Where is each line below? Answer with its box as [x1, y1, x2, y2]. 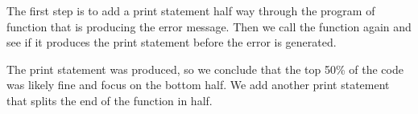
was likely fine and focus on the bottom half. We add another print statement [6, 76, 390, 93]
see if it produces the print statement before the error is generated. [6, 34, 337, 51]
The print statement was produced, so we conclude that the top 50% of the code [6, 60, 404, 77]
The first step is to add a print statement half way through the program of [6, 2, 375, 18]
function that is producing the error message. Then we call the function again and [6, 18, 412, 35]
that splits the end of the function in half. [6, 92, 213, 108]
